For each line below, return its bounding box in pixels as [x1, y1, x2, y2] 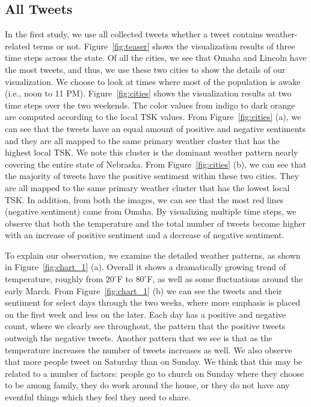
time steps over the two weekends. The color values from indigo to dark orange [5, 98, 295, 111]
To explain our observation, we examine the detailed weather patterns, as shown [5, 248, 301, 261]
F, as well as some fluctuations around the [147, 273, 303, 285]
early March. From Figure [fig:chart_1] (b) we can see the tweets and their [5, 284, 282, 297]
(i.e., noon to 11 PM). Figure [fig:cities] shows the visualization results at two [5, 87, 292, 99]
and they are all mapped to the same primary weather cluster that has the [5, 134, 280, 147]
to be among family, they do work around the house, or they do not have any [5, 379, 290, 391]
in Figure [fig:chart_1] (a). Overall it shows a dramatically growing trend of [5, 260, 286, 273]
